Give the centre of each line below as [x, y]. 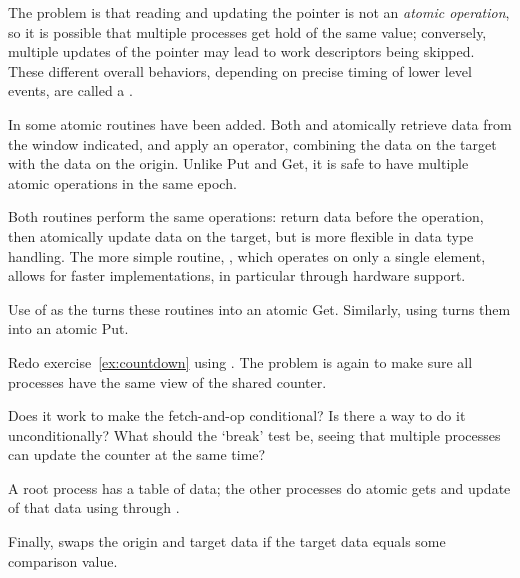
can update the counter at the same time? [137, 454]
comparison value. [63, 560]
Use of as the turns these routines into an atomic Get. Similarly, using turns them [259, 308]
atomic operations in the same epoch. [122, 182]
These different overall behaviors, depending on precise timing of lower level [240, 70]
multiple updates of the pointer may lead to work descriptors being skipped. [241, 51]
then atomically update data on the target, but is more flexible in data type [241, 235]
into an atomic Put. [68, 328]
